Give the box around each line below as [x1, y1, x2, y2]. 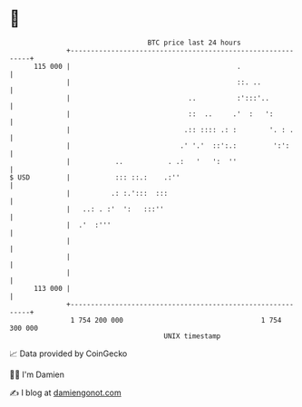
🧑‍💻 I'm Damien [9, 369, 65, 380]
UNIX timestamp [163, 331, 221, 341]
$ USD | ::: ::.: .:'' [9, 172, 180, 182]
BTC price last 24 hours [147, 38, 242, 47]
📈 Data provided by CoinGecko [9, 348, 128, 359]
